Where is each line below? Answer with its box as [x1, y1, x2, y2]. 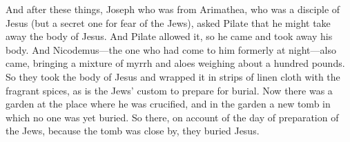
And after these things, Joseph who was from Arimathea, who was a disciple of [6, 2, 340, 16]
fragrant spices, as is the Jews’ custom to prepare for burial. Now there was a [6, 83, 333, 97]
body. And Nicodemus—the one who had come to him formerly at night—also [6, 42, 336, 57]
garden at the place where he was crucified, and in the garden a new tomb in [6, 97, 331, 111]
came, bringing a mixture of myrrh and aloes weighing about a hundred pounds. [6, 56, 345, 70]
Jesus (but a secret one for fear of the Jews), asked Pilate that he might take [6, 15, 331, 30]
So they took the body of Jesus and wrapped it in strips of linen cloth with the [6, 69, 340, 83]
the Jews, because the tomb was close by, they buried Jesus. [6, 123, 260, 138]
